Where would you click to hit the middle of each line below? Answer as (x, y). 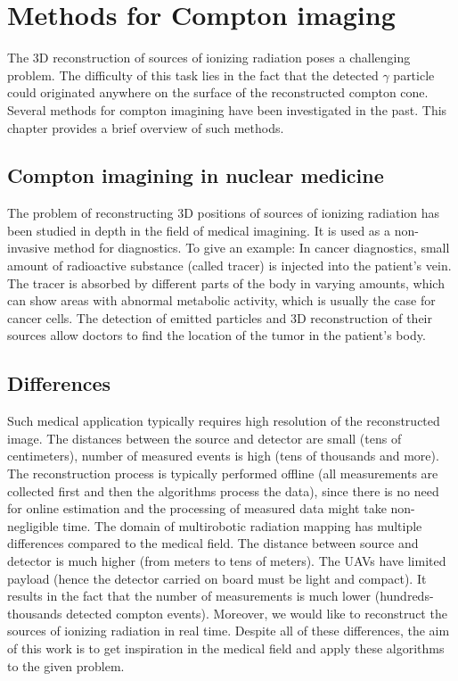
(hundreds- (404, 596)
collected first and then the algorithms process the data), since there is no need (223, 490)
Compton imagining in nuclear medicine (196, 175)
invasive (29, 248)
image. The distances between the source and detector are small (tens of (204, 438)
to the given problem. (66, 665)
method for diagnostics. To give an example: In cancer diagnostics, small (252, 248)
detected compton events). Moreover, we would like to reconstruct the (257, 613)
